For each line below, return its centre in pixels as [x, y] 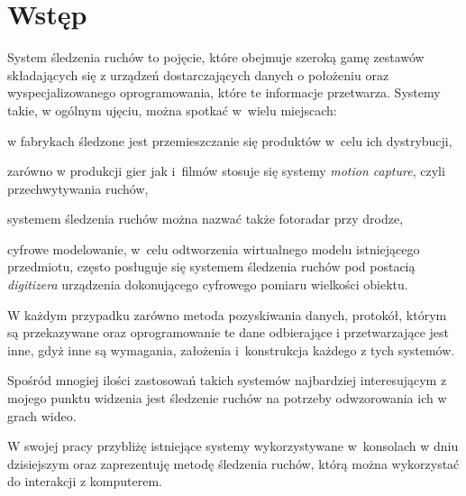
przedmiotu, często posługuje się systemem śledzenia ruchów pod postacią [211, 266]
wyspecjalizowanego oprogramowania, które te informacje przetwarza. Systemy [224, 92]
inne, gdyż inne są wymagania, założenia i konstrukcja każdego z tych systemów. [231, 349]
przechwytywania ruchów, [78, 188]
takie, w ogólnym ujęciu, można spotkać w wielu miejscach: [172, 110]
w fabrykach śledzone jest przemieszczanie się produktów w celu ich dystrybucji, [230, 140]
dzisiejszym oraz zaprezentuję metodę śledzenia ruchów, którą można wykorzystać [233, 463]
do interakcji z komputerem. [85, 481]
